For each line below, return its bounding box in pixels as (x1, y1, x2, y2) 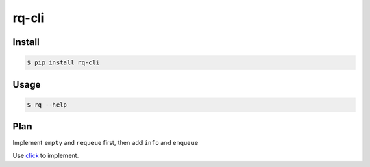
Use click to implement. (12, 151, 79, 159)
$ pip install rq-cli (27, 59, 100, 66)
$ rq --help (27, 101, 68, 109)
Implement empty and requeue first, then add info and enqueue (12, 139, 199, 147)
